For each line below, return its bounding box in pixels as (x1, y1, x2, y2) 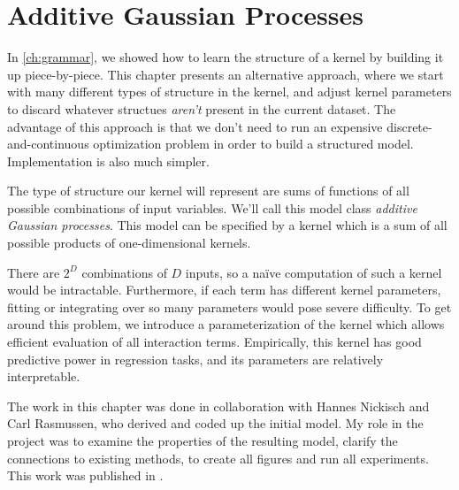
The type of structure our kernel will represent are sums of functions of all (7, 181, 409, 200)
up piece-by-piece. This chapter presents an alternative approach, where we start (7, 65, 444, 83)
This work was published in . (7, 466, 164, 485)
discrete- (386, 117, 432, 135)
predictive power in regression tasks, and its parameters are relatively (7, 349, 384, 368)
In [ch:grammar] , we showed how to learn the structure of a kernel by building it (7, 48, 444, 66)
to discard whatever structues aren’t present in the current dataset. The (7, 99, 396, 118)
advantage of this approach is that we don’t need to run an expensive (7, 117, 383, 135)
